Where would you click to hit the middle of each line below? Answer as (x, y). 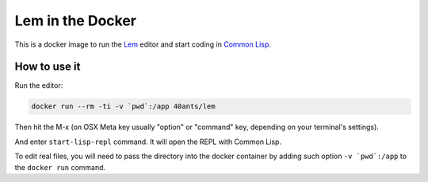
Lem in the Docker (75, 21)
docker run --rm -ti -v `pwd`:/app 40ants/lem (123, 106)
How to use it (48, 67)
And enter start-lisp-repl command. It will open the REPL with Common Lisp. (148, 142)
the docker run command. (60, 167)
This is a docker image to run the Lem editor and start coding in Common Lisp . (143, 44)
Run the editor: (39, 85)
